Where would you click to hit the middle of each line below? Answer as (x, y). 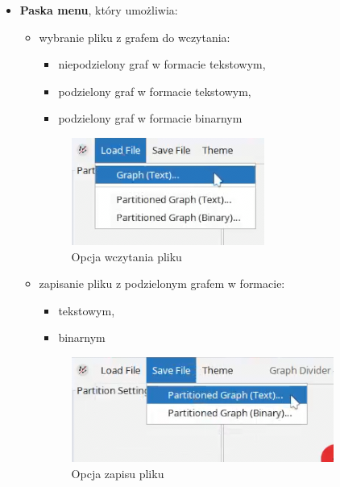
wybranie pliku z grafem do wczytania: (135, 37)
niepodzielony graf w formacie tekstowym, (162, 64)
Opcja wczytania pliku (126, 256)
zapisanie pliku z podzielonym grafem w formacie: (162, 283)
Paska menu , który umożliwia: (99, 10)
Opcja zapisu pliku (118, 473)
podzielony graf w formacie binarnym (150, 118)
